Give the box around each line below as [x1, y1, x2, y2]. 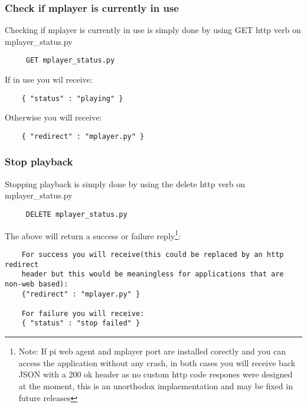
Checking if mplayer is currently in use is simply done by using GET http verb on [5, 24, 301, 36]
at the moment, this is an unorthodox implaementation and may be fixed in [18, 379, 293, 392]
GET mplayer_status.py [25, 56, 115, 65]
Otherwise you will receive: [5, 111, 102, 123]
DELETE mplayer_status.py [25, 210, 128, 219]
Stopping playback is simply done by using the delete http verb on [5, 177, 246, 190]
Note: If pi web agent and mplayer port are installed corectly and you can [18, 345, 286, 357]
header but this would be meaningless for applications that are [21, 270, 284, 279]
